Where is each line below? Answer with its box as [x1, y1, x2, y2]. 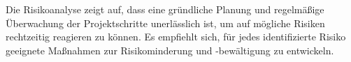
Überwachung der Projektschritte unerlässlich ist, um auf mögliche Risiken [6, 15, 325, 30]
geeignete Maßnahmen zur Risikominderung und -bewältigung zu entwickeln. [6, 42, 334, 57]
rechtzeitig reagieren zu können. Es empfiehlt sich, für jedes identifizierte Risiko [6, 29, 346, 44]
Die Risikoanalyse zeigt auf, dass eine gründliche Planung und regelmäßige [6, 2, 324, 16]
